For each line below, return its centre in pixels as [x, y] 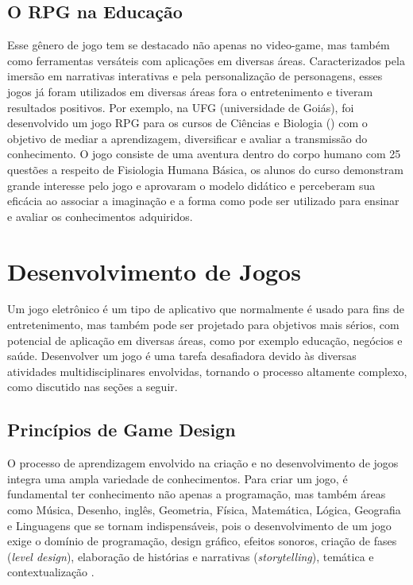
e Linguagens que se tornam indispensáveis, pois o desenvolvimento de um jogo [199, 525]
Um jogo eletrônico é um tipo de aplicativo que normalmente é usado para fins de [206, 309]
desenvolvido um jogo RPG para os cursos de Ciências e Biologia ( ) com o [187, 123]
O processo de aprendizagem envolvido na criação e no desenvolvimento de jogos [203, 463]
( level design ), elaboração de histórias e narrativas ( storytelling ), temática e [191, 556]
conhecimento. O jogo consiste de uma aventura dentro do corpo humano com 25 [204, 154]
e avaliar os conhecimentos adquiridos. [100, 216]
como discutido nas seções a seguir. [93, 387]
